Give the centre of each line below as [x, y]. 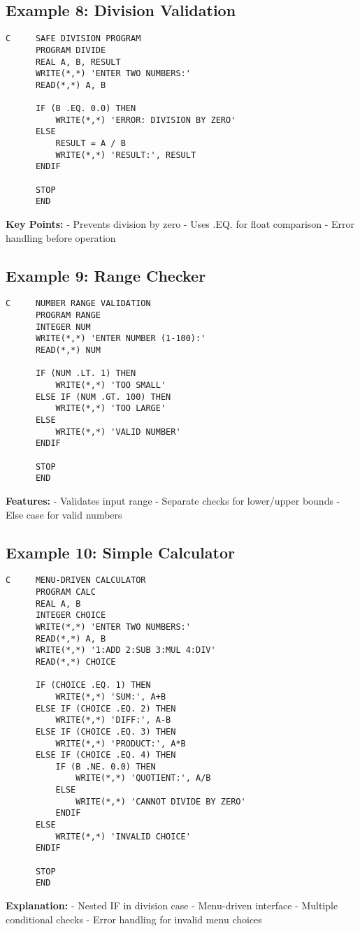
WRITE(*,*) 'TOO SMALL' [111, 385]
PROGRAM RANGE [68, 316]
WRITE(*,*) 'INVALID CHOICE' [123, 836]
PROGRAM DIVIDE [71, 50]
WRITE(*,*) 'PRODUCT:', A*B [121, 743]
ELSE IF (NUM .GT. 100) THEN [103, 397]
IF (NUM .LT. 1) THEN [86, 374]
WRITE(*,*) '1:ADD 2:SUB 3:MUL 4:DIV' [125, 650]
